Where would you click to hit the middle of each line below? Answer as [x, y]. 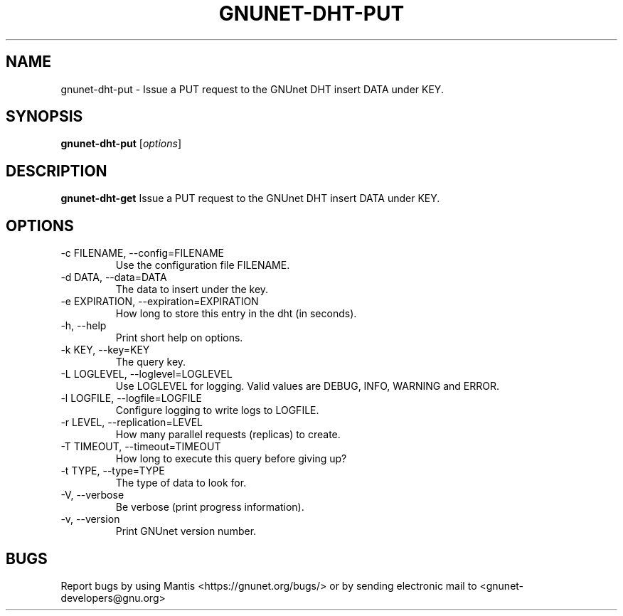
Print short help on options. [179, 338]
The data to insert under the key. [192, 290]
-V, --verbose [92, 495]
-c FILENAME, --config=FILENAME [142, 253]
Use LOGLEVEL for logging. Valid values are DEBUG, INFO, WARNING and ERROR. [307, 386]
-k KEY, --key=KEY [105, 350]
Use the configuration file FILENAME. [203, 265]
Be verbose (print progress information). [210, 507]
